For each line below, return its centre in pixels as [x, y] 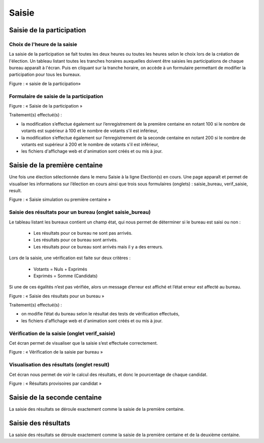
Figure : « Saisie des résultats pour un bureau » [57, 296]
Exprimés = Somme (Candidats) [66, 276]
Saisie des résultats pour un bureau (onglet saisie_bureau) [80, 212]
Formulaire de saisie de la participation [56, 96]
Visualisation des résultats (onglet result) [59, 365]
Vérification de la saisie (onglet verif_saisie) [62, 333]
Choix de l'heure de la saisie [43, 44]
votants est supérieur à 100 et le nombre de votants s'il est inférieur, [90, 131]
